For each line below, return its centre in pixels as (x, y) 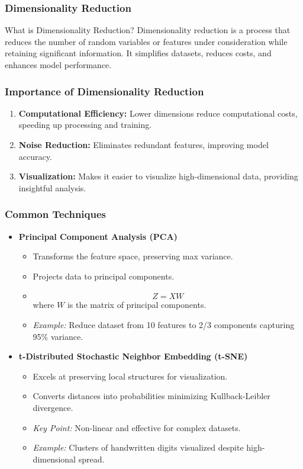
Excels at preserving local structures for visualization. (130, 376)
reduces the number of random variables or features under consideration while (146, 41)
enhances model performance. (58, 65)
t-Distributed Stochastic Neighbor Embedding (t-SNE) (133, 356)
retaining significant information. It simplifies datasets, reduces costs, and (138, 53)
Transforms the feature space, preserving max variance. (133, 256)
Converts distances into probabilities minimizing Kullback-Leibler (151, 396)
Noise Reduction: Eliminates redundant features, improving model (144, 144)
